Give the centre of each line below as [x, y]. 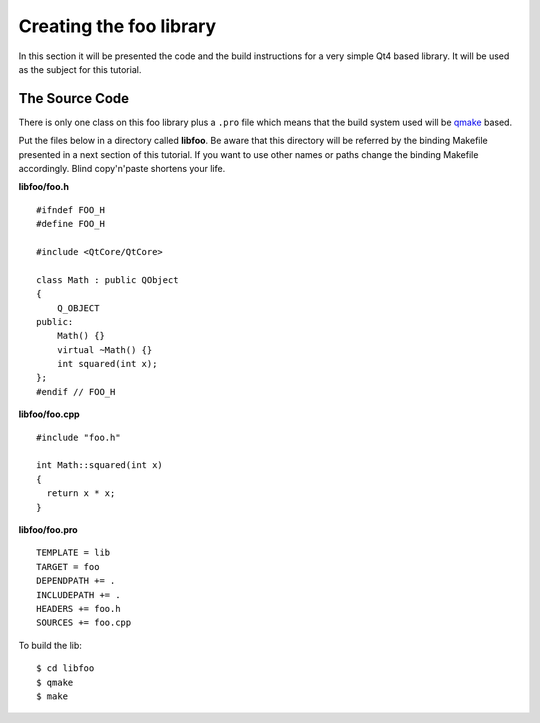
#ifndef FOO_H [70, 209]
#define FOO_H [70, 224]
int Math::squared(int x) [100, 465]
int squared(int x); [107, 364]
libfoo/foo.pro [48, 529]
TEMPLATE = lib [73, 553]
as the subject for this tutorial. [80, 69]
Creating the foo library [117, 26]
